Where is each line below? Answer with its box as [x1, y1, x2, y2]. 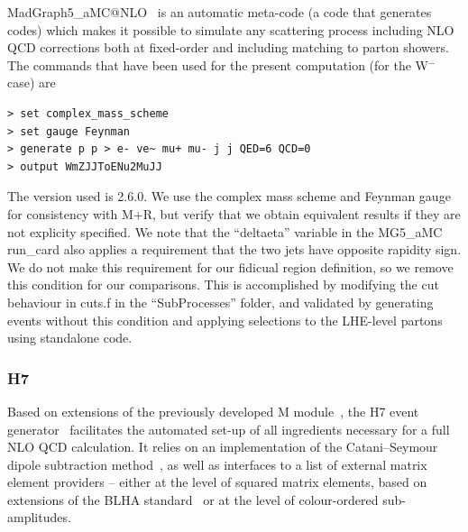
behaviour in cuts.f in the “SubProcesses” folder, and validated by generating [7, 292, 434, 311]
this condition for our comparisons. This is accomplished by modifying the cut [7, 275, 439, 294]
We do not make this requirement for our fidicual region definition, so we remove [7, 257, 454, 276]
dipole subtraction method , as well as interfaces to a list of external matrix [7, 454, 427, 473]
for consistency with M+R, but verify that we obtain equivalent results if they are [7, 204, 461, 223]
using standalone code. [7, 328, 133, 347]
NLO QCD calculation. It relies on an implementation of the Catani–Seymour [7, 437, 438, 456]
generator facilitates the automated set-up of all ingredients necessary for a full [7, 419, 450, 438]
